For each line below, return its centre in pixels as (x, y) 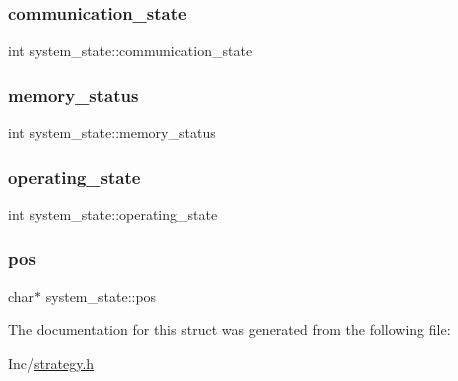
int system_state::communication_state (130, 50)
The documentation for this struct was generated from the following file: (229, 329)
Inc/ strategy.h (51, 362)
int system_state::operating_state (113, 213)
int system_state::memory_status (112, 132)
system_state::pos (101, 295)
